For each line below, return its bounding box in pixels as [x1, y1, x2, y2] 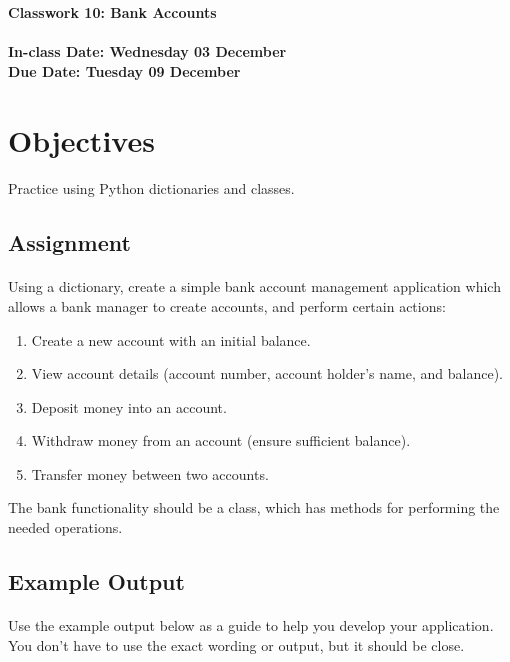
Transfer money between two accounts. [31, 463, 269, 484]
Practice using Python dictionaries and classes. [8, 178, 295, 199]
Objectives [8, 119, 155, 160]
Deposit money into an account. [31, 396, 227, 417]
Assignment [8, 227, 131, 258]
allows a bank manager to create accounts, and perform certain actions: [8, 295, 446, 316]
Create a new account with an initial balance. [31, 329, 311, 350]
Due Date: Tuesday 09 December [8, 60, 241, 81]
